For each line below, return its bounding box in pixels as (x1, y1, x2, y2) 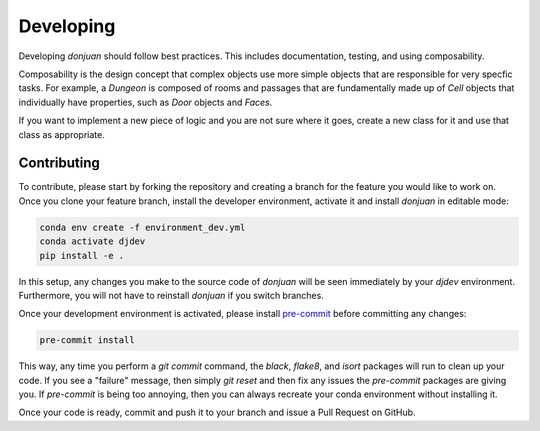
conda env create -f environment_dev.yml (39, 221, 246, 233)
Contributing (18, 155, 100, 172)
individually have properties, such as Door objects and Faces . (18, 96, 273, 108)
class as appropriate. (18, 128, 105, 140)
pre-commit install (39, 335, 135, 346)
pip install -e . (39, 250, 125, 261)
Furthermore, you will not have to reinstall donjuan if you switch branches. (18, 289, 324, 301)
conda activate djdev (39, 236, 146, 247)
